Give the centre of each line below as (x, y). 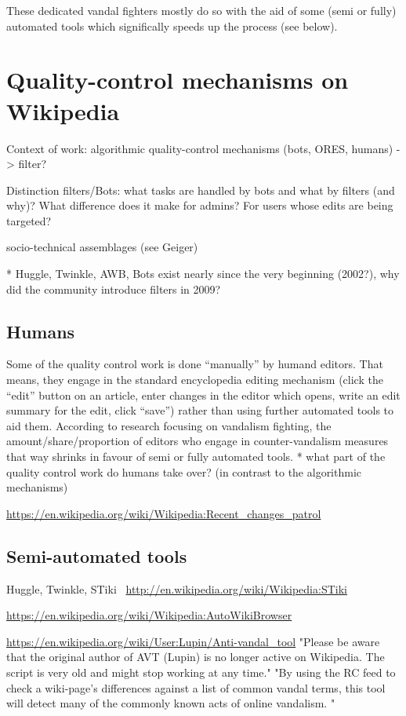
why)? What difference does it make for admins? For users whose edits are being (200, 205)
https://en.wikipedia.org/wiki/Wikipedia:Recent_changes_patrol (164, 513)
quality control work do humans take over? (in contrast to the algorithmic (184, 471)
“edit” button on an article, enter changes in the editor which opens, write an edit (203, 395)
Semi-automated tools (97, 555)
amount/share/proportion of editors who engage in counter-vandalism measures (198, 441)
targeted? (29, 220)
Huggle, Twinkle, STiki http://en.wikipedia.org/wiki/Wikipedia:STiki (177, 588)
